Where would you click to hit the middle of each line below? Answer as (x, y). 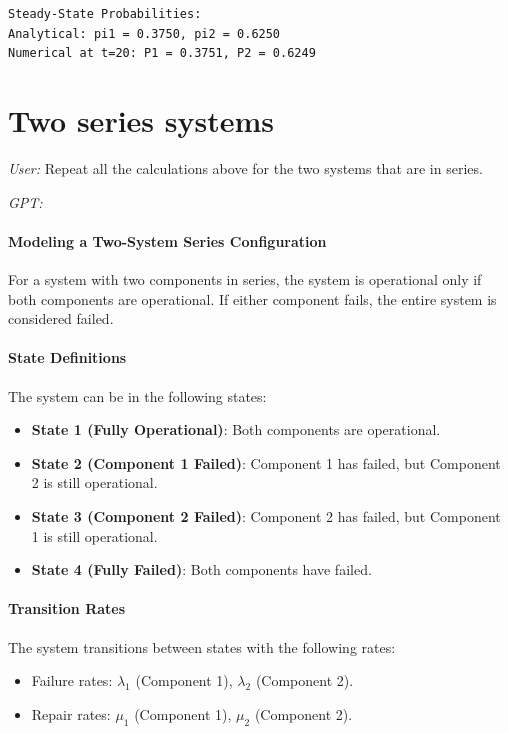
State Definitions (67, 357)
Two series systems (141, 120)
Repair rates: (71, 713)
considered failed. (61, 318)
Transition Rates (67, 608)
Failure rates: (72, 680)
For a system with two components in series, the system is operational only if (245, 279)
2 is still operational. (94, 482)
